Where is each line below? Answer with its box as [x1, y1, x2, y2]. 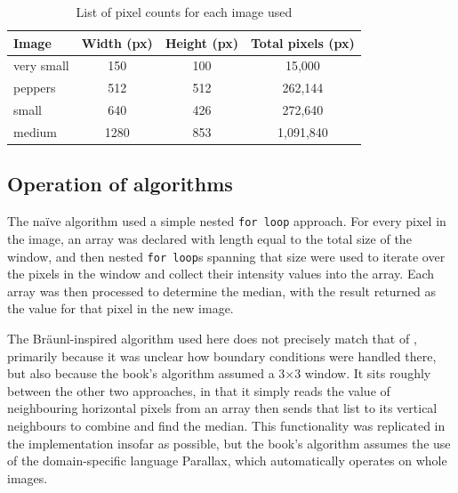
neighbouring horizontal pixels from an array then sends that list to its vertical [7, 399, 438, 417]
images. [7, 468, 48, 487]
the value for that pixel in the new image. [7, 299, 234, 318]
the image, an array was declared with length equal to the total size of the [7, 229, 412, 247]
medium [13, 122, 57, 141]
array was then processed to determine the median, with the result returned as [7, 281, 437, 300]
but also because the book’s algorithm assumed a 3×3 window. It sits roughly [7, 364, 431, 383]
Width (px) [81, 33, 153, 52]
